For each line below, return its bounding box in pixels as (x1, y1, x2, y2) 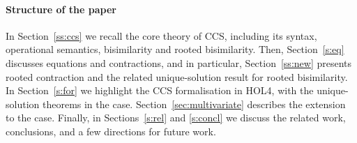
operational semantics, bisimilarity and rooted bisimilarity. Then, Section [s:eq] (6, 42, 344, 57)
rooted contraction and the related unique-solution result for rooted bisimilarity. (6, 69, 348, 84)
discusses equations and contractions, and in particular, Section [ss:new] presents (6, 55, 352, 70)
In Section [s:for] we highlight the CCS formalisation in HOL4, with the (6, 83, 314, 98)
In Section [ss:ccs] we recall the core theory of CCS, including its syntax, (6, 28, 317, 43)
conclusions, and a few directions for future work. (6, 123, 216, 138)
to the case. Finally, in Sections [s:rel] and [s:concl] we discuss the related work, (6, 110, 346, 125)
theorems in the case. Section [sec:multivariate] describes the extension (42, 96, 346, 111)
